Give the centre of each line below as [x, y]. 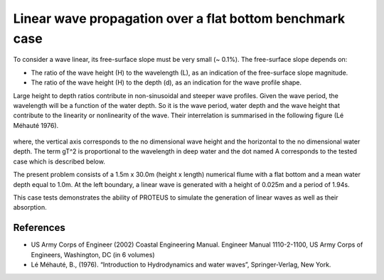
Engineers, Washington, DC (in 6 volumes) [93, 254]
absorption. [30, 208]
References [39, 228]
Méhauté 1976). [36, 125]
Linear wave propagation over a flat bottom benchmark [179, 18]
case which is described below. [59, 161]
